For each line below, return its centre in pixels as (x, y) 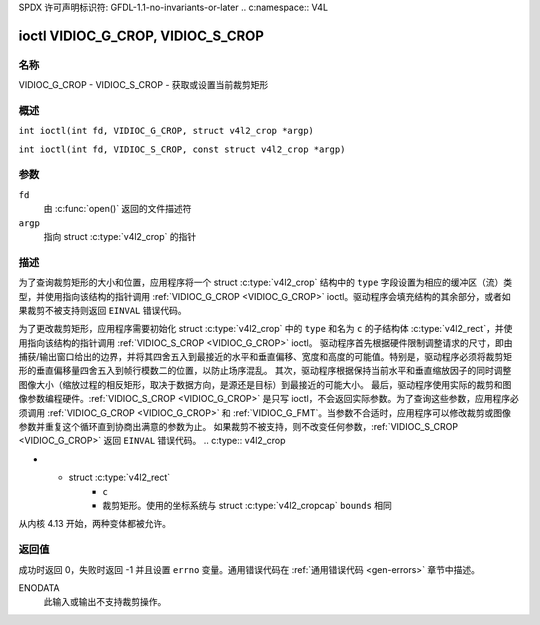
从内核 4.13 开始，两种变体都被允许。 (95, 524)
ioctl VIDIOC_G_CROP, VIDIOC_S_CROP (141, 35)
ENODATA (39, 587)
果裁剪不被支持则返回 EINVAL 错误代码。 (102, 310)
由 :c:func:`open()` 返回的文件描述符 (117, 209)
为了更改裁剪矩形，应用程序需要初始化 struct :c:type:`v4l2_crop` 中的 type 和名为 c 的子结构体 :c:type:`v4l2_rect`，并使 (265, 329)
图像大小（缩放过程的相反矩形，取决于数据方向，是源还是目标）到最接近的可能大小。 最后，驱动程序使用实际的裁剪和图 (265, 384)
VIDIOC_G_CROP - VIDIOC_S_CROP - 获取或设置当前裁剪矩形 (143, 85)
